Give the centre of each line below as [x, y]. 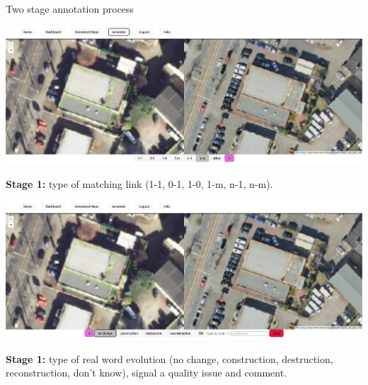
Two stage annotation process [70, 9]
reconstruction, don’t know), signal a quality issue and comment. [146, 373]
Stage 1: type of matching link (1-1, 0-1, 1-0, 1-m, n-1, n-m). [139, 183]
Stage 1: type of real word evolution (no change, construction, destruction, [169, 358]
